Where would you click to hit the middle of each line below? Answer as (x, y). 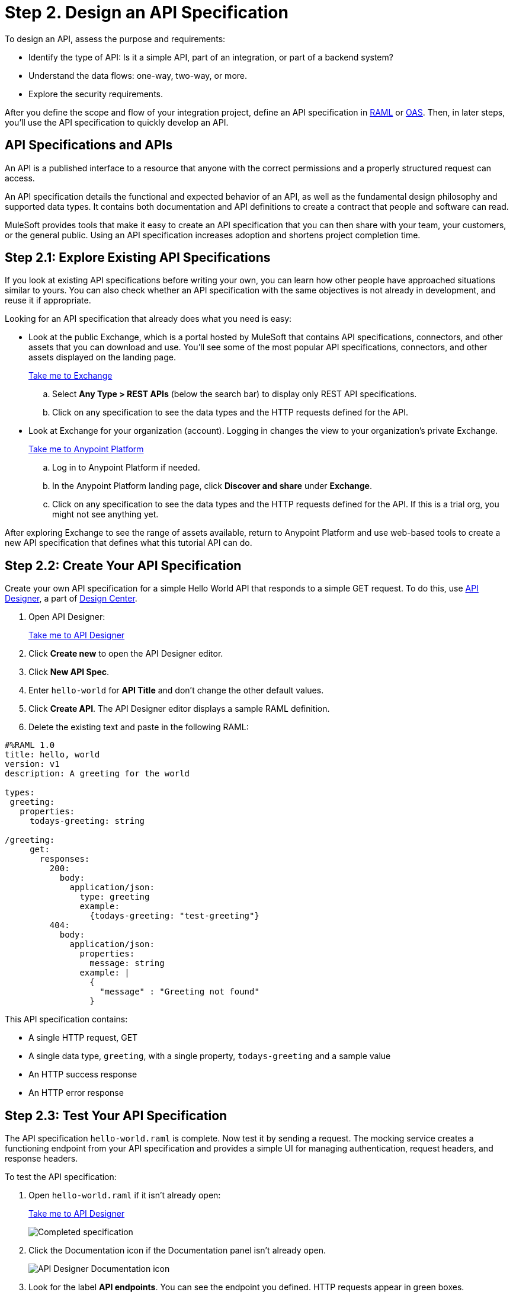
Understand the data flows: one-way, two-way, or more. (138, 75)
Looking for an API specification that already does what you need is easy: (148, 319)
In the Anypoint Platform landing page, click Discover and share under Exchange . (212, 486)
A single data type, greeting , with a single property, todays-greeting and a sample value (210, 1056)
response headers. (41, 1159)
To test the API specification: (61, 1177)
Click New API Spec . (69, 672)
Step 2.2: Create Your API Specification (123, 565)
